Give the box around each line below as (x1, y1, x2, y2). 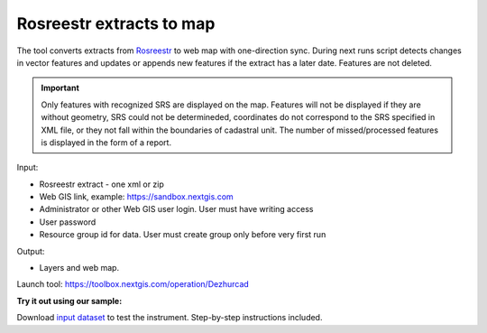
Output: (16, 245, 45, 256)
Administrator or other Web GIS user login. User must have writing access (39, 204, 314, 215)
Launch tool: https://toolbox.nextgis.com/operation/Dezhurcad (16, 279, 250, 290)
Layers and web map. (39, 263, 120, 273)
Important (41, 82, 80, 94)
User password (39, 217, 96, 227)
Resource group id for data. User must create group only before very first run (39, 229, 326, 240)
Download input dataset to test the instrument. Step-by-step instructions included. (16, 312, 323, 323)
